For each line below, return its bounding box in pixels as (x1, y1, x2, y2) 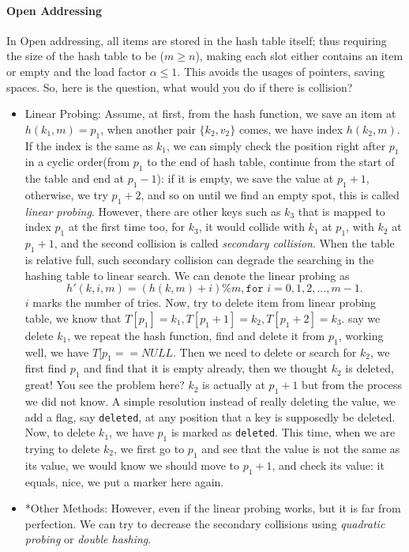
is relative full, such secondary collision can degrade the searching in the (24, 251, 374, 267)
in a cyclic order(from (24, 153, 130, 170)
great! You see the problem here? (24, 376, 185, 393)
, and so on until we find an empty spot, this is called (141, 186, 400, 202)
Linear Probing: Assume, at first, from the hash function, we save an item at (24, 105, 396, 122)
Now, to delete (24, 424, 96, 440)
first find (24, 360, 67, 376)
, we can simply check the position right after (167, 137, 386, 153)
